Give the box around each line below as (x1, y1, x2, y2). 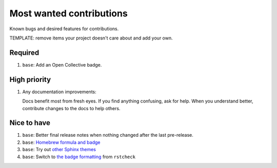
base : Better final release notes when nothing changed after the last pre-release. (22, 132, 193, 138)
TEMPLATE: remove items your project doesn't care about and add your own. (9, 35, 173, 41)
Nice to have (9, 118, 51, 128)
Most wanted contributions (9, 8, 128, 19)
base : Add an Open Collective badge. (22, 61, 102, 68)
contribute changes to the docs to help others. (22, 105, 121, 111)
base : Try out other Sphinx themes (22, 146, 96, 153)
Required (9, 48, 39, 57)
